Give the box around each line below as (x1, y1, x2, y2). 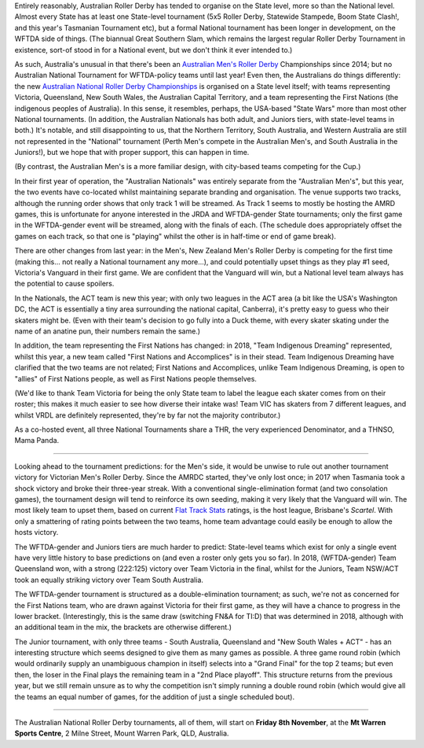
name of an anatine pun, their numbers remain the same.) (14, 326, 200, 336)
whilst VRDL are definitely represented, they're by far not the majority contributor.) (14, 410, 281, 420)
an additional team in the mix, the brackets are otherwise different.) (14, 622, 232, 632)
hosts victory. (14, 528, 59, 537)
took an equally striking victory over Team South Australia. (14, 575, 204, 584)
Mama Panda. (14, 436, 60, 445)
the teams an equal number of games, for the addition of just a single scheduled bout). (14, 692, 294, 702)
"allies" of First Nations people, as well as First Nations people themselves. (14, 374, 257, 383)
